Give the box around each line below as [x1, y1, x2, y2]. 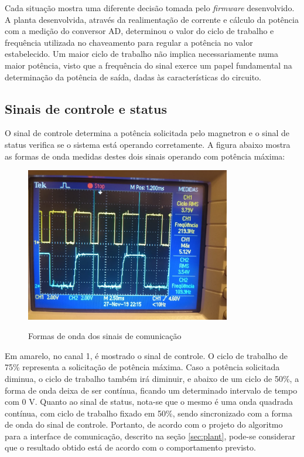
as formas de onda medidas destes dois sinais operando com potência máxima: [5, 150, 285, 162]
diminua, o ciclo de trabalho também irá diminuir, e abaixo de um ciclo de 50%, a [5, 372, 299, 384]
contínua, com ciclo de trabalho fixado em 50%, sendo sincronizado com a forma [5, 407, 293, 419]
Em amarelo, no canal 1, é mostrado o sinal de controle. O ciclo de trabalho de [5, 349, 288, 361]
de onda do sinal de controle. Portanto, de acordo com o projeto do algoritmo [5, 418, 283, 431]
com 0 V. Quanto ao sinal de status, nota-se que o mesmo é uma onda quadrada [5, 395, 293, 408]
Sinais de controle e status [5, 99, 167, 117]
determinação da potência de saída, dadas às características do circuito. [5, 70, 262, 83]
